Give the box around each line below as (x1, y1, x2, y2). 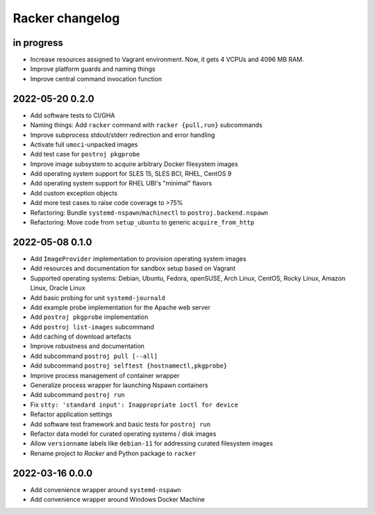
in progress (12, 37, 64, 49)
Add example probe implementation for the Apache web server (30, 303, 211, 311)
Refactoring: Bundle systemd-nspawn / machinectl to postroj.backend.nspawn (30, 209, 269, 217)
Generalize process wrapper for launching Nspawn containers (30, 381, 208, 389)
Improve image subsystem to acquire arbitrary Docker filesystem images (30, 160, 239, 168)
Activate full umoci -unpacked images (30, 140, 138, 149)
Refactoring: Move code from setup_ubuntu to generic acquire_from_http (30, 218, 255, 227)
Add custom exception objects (30, 188, 118, 197)
